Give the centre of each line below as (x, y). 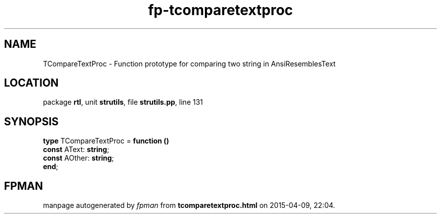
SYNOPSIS (31, 121)
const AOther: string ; (79, 158)
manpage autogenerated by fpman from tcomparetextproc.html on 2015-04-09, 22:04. (189, 205)
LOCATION (31, 83)
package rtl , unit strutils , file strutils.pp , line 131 (123, 102)
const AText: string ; (76, 150)
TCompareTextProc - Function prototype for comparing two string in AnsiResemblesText (189, 63)
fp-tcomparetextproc (220, 10)
